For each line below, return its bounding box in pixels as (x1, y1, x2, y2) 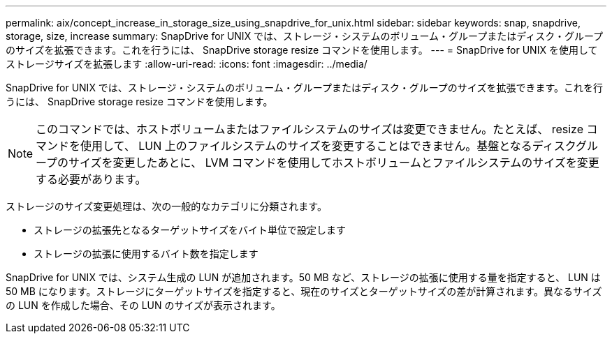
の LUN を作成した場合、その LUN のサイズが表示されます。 (6, 299, 281, 311)
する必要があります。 (36, 172, 147, 186)
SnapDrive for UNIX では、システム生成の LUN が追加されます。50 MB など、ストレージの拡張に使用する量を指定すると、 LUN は (6, 271, 601, 283)
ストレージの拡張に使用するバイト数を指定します (34, 248, 258, 259)
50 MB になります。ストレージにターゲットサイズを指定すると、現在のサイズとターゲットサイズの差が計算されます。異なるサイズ (6, 285, 602, 297)
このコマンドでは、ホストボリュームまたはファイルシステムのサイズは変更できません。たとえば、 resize (36, 122, 583, 136)
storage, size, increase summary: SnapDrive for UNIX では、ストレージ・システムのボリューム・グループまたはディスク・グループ (6, 30, 604, 42)
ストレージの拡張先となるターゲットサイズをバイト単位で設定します (34, 224, 346, 236)
